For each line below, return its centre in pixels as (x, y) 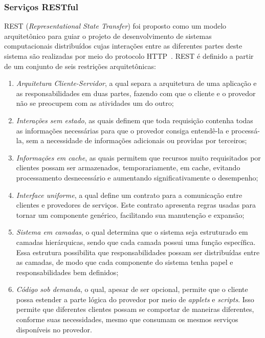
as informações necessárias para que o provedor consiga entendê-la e (123, 130)
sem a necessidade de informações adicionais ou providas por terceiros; (137, 140)
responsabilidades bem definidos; (67, 272)
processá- (246, 130)
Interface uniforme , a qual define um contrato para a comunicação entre (129, 195)
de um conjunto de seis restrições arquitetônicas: (80, 66)
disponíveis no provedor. (54, 329)
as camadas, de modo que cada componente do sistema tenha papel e (125, 262)
